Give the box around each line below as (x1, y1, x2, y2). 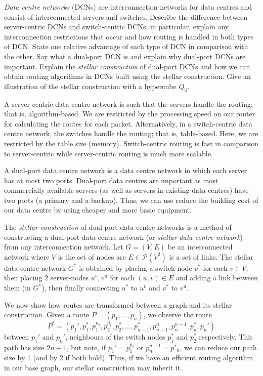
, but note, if (66, 342, 106, 352)
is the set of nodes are (58, 251, 126, 262)
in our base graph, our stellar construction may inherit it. (4, 362, 183, 372)
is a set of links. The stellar (169, 251, 254, 262)
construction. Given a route (4, 309, 90, 320)
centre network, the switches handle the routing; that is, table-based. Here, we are (4, 128, 258, 139)
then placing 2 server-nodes (4, 272, 89, 283)
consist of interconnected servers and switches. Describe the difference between (4, 11, 248, 22)
